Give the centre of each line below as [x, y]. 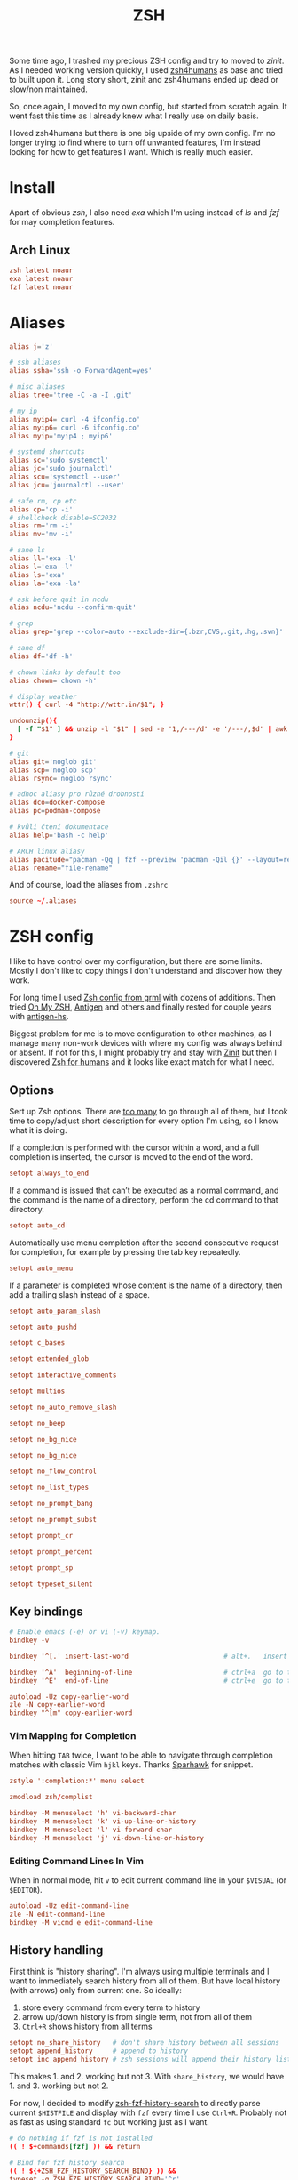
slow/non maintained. [49, 89]
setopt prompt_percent [51, 1552]
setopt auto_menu [41, 1268]
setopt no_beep [37, 1423]
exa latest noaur [41, 278]
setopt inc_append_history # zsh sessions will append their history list [150, 2060]
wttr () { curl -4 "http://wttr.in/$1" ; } [87, 705]
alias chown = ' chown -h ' [53, 680]
